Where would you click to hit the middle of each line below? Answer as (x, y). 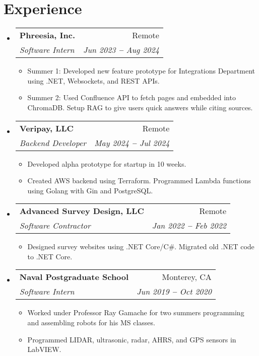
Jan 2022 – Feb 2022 (189, 226)
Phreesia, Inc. (47, 35)
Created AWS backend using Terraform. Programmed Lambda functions (139, 181)
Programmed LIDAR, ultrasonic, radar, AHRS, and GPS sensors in (132, 339)
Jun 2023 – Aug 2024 (121, 50)
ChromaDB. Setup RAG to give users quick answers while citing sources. (140, 107)
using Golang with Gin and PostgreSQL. (90, 190)
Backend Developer (53, 143)
